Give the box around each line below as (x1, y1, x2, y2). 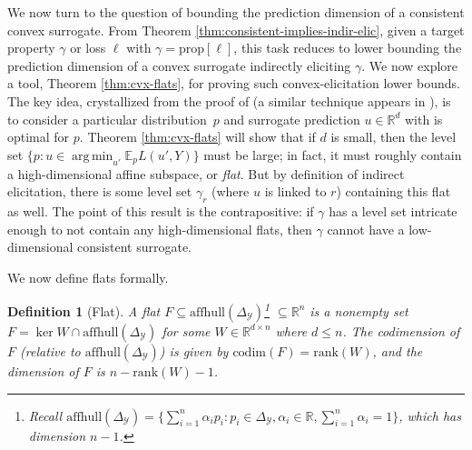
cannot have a (327, 219, 405, 238)
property (7, 38, 55, 57)
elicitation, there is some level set (7, 182, 192, 201)
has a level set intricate (329, 201, 457, 220)
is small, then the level (330, 127, 457, 146)
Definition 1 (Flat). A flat (7, 301, 161, 320)
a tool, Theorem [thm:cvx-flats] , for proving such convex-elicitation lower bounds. (7, 74, 460, 93)
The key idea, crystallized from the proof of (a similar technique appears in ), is (7, 91, 451, 110)
